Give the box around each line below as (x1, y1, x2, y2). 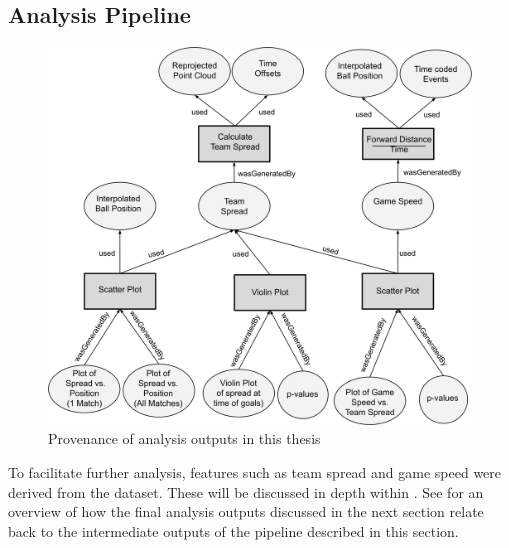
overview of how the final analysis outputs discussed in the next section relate (8, 501, 484, 522)
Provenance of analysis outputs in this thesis (48, 428, 321, 449)
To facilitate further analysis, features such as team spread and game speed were (8, 462, 502, 483)
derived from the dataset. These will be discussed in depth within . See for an (8, 481, 484, 502)
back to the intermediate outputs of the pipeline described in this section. (8, 520, 459, 541)
